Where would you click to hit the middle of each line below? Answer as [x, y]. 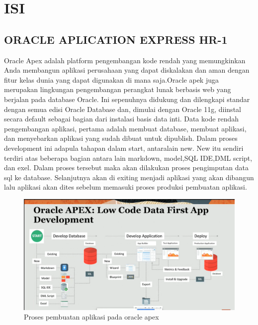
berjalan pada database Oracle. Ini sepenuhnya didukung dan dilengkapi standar [127, 99]
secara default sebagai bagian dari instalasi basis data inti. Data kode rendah [122, 119]
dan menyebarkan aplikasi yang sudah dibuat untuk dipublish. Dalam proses [121, 138]
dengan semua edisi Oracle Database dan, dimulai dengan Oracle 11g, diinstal [123, 109]
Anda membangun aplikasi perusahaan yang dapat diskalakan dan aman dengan [127, 70]
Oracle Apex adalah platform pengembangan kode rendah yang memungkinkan [125, 60]
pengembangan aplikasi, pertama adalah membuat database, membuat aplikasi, [125, 128]
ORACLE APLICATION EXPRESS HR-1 [116, 39]
